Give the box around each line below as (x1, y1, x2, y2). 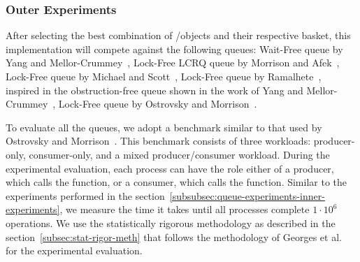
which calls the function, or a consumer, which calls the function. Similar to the (6, 175, 347, 189)
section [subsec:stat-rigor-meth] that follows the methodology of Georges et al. (6, 229, 342, 244)
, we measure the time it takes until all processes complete (59, 202, 310, 217)
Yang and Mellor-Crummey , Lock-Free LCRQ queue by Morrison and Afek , (6, 55, 340, 70)
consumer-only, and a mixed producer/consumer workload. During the (29, 147, 330, 161)
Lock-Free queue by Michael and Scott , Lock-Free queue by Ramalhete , (6, 69, 322, 83)
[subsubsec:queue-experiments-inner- (169, 188, 325, 203)
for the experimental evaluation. (6, 243, 143, 258)
